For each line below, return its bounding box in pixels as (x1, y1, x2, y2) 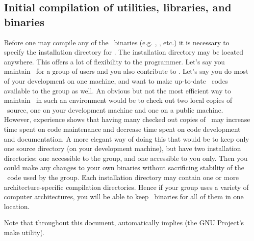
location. (4, 201, 30, 211)
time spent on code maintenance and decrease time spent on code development (4, 123, 241, 134)
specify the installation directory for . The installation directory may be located (4, 47, 244, 57)
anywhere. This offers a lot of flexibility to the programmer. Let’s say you (4, 56, 225, 66)
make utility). (4, 227, 45, 237)
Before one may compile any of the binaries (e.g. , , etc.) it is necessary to (4, 37, 229, 47)
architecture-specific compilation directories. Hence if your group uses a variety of (4, 181, 249, 192)
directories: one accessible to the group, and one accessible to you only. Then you (4, 152, 248, 163)
